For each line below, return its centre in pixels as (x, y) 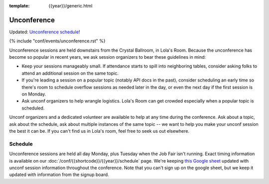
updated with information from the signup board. (59, 175)
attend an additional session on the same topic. (70, 73)
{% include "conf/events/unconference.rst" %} (57, 41)
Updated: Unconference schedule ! (45, 32)
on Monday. (34, 94)
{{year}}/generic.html (70, 6)
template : (19, 6)
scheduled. (33, 108)
